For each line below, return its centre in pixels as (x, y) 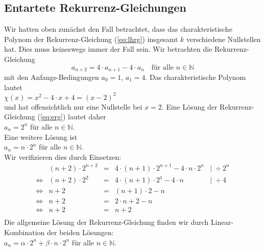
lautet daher (87, 117)
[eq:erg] (51, 117)
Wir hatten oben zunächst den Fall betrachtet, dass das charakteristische (118, 29)
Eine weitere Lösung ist (41, 137)
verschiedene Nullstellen (223, 39)
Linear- (222, 222)
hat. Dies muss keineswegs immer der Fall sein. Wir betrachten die (108, 49)
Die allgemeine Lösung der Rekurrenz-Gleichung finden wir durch (106, 222)
